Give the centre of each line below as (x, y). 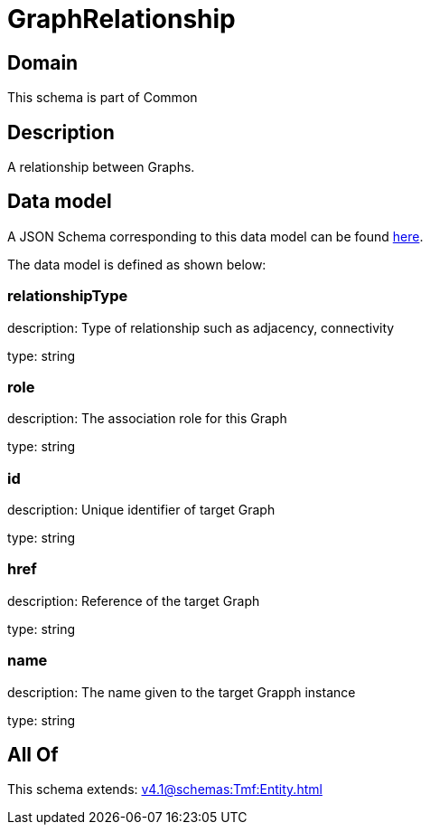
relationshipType (68, 296)
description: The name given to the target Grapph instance (182, 692)
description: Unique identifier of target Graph (141, 510)
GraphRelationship (122, 19)
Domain (43, 62)
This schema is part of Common (103, 98)
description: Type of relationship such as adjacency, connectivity (201, 327)
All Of (33, 755)
